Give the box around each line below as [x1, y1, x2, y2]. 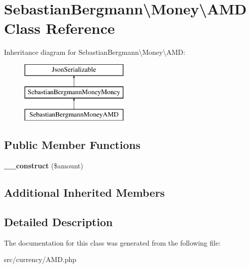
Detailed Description [4, 214, 113, 229]
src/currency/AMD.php [4, 254, 77, 265]
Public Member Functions [4, 137, 140, 152]
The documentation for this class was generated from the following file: [4, 237, 221, 248]
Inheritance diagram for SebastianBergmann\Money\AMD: [4, 47, 185, 57]
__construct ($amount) [4, 160, 83, 171]
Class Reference [4, 18, 115, 38]
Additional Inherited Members [4, 185, 165, 200]
